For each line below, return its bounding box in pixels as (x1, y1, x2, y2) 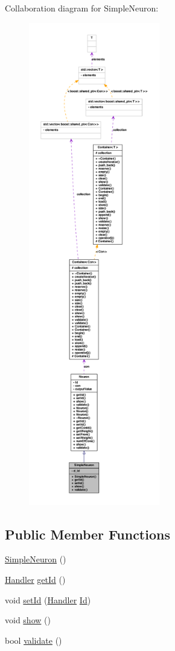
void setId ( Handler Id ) (5, 593, 91, 606)
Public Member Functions (5, 524, 170, 543)
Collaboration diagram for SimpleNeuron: (5, 2, 159, 14)
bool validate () (5, 634, 62, 646)
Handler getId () (5, 573, 66, 585)
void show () (5, 614, 51, 626)
